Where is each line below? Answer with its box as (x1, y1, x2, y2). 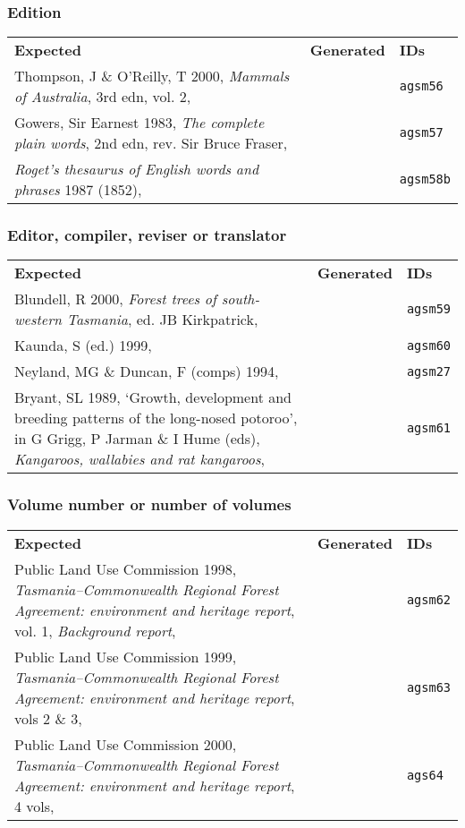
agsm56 (399, 79, 444, 94)
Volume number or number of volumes (7, 493, 292, 516)
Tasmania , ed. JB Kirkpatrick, (66, 309, 258, 330)
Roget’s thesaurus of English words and (14, 158, 259, 180)
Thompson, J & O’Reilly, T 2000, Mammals (14, 65, 290, 87)
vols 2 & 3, (14, 707, 82, 729)
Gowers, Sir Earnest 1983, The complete (14, 112, 265, 133)
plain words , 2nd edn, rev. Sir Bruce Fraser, (14, 132, 288, 154)
